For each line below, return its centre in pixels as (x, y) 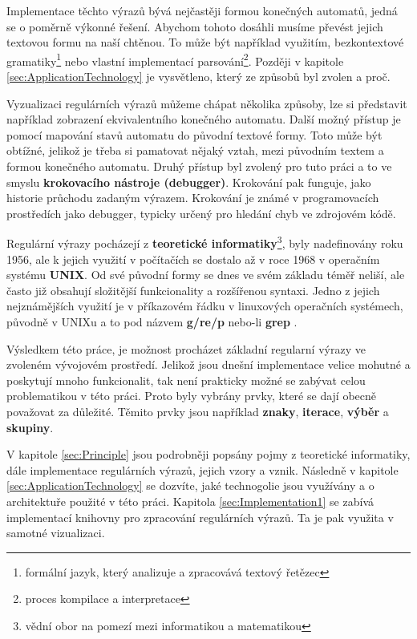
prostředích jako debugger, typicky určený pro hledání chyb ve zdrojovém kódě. (201, 213)
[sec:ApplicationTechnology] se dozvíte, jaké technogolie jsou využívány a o (190, 485)
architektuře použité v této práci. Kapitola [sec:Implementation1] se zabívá (190, 501)
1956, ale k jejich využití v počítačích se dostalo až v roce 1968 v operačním (193, 259)
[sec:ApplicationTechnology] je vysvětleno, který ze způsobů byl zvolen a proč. (198, 77)
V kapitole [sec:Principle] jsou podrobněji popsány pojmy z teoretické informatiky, (208, 454)
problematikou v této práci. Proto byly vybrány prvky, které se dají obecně (192, 396)
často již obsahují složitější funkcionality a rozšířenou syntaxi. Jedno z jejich (193, 290)
